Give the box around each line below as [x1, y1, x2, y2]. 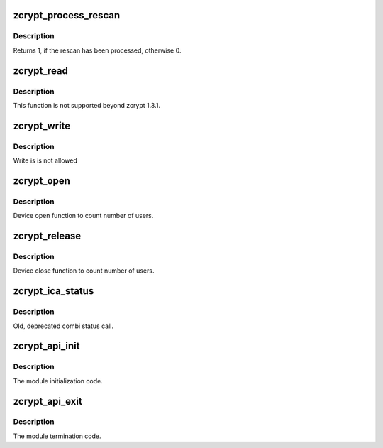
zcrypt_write [13, 119, 71, 131]
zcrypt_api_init [13, 340, 81, 352]
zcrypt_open [13, 175, 71, 187]
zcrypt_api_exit [13, 395, 83, 408]
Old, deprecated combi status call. [13, 322, 113, 330]
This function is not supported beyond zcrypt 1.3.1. [13, 101, 161, 109]
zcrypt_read [13, 65, 69, 77]
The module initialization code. [13, 376, 103, 385]
